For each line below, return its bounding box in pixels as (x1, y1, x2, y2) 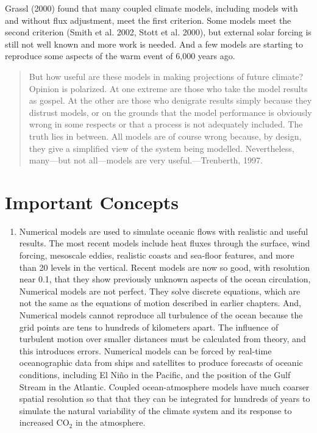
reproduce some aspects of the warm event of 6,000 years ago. (5, 49, 235, 62)
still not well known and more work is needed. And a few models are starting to (5, 37, 303, 50)
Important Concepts (5, 189, 179, 214)
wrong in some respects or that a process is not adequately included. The (29, 118, 303, 131)
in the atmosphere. (75, 416, 146, 429)
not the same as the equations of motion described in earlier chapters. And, (19, 296, 301, 309)
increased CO (19, 416, 69, 429)
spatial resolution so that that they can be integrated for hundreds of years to (19, 392, 310, 405)
